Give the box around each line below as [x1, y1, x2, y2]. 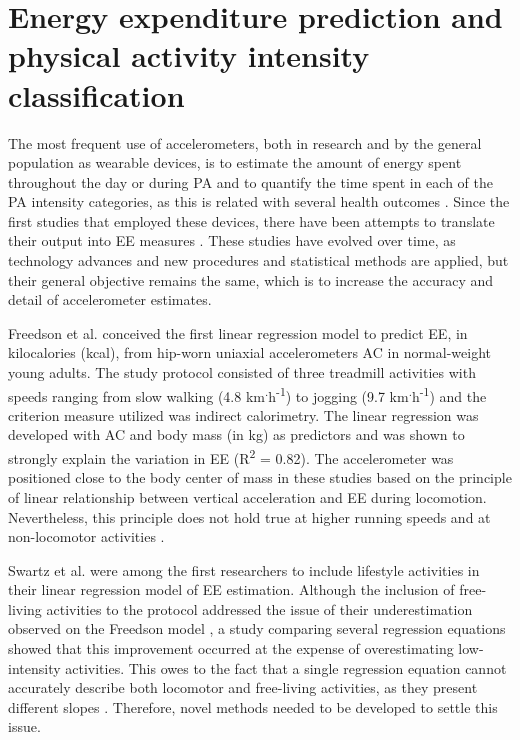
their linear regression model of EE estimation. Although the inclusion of [8, 579, 455, 600]
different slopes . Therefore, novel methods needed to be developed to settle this [8, 696, 498, 717]
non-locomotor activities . [8, 526, 165, 547]
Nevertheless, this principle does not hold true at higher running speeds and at [8, 506, 491, 527]
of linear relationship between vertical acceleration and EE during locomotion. [8, 486, 487, 507]
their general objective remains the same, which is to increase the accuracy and [8, 269, 494, 290]
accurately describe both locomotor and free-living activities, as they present [8, 677, 478, 698]
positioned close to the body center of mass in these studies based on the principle [8, 467, 512, 488]
